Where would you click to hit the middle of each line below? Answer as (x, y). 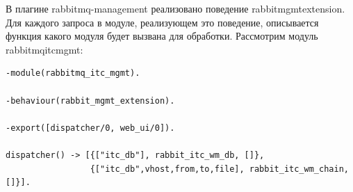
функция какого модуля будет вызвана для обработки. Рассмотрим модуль (162, 36)
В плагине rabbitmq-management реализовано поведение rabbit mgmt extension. (175, 8)
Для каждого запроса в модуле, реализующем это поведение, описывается (162, 22)
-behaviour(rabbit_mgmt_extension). (90, 101)
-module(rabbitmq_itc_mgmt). (73, 73)
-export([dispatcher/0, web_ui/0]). (90, 128)
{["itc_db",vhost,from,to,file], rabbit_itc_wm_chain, (219, 169)
